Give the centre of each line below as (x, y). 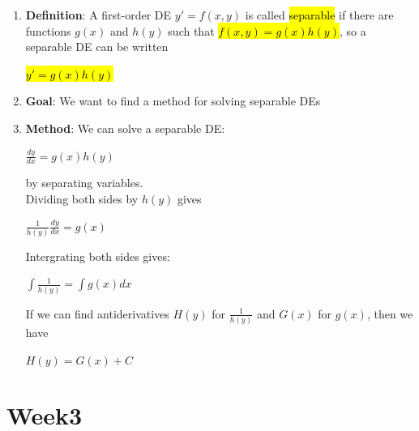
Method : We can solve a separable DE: (125, 128)
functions (48, 30)
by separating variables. (84, 183)
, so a (353, 30)
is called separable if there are (319, 15)
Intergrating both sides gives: (98, 256)
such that (191, 30)
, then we (390, 313)
